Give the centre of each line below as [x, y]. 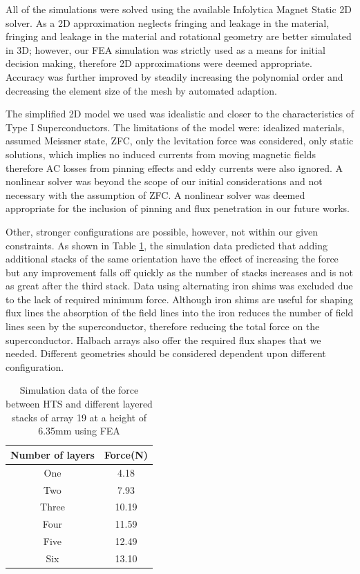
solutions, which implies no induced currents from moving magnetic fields [161, 154]
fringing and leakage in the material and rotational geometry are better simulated [179, 36]
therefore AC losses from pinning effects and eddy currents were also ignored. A [174, 168]
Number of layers [53, 454]
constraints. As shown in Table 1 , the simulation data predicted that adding [167, 245]
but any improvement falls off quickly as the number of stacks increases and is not [180, 272]
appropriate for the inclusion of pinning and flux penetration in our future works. [178, 208]
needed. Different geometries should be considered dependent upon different [166, 353]
